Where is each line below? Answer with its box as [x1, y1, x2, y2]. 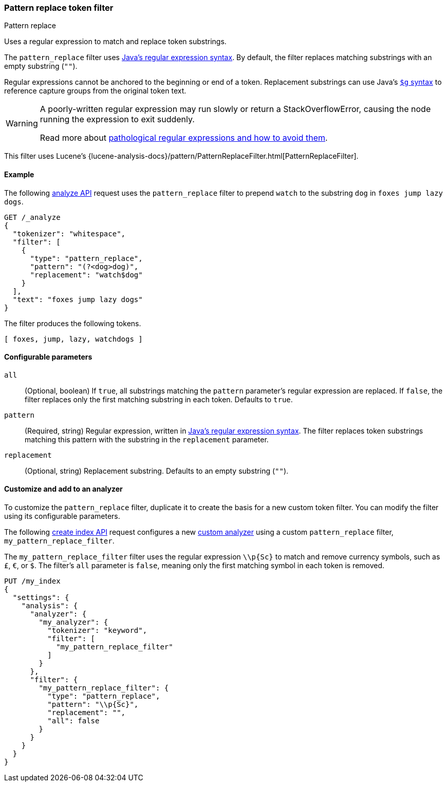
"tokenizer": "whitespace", [12, 229, 126, 238]
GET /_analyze [4, 213, 61, 221]
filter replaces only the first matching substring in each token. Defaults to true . [25, 395, 293, 404]
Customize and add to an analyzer [4, 484, 123, 494]
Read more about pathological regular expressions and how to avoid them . [40, 133, 328, 143]
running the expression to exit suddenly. [40, 114, 195, 125]
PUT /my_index [4, 577, 61, 586]
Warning [6, 118, 38, 129]
